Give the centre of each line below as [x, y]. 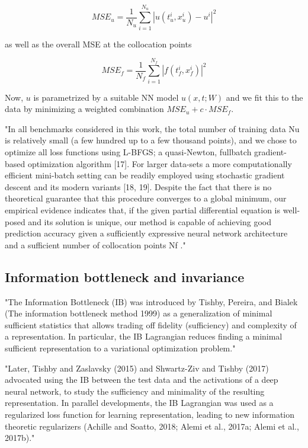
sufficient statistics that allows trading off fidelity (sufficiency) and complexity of [151, 324]
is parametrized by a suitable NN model [106, 97]
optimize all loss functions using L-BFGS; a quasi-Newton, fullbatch [128, 152]
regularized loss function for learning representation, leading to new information [150, 414]
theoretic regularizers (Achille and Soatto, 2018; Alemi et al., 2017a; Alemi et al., [152, 426]
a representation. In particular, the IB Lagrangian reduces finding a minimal [144, 336]
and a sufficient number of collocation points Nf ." [95, 244]
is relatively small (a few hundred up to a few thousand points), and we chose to [151, 140]
